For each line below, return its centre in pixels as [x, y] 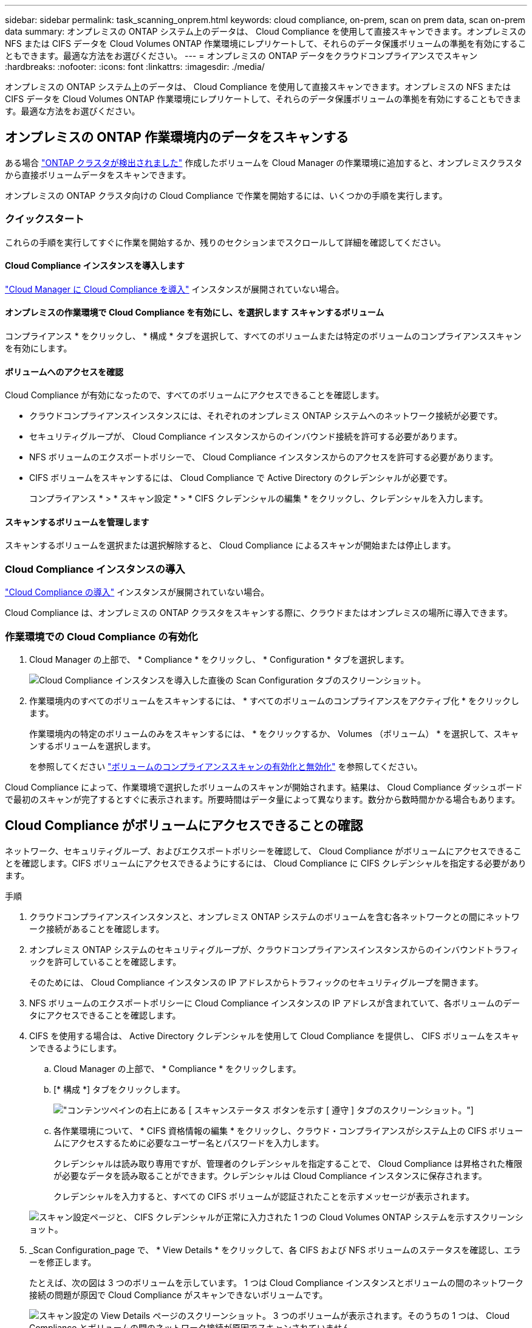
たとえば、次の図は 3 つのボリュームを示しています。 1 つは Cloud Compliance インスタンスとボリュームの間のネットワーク [277, 1282]
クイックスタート [45, 219]
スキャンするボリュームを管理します [77, 522]
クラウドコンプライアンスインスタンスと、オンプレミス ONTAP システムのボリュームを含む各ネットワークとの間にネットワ [275, 916]
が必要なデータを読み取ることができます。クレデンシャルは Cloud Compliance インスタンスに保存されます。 [270, 1175]
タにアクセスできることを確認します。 [105, 1015]
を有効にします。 [39, 348]
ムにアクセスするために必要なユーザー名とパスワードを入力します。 [189, 1143]
